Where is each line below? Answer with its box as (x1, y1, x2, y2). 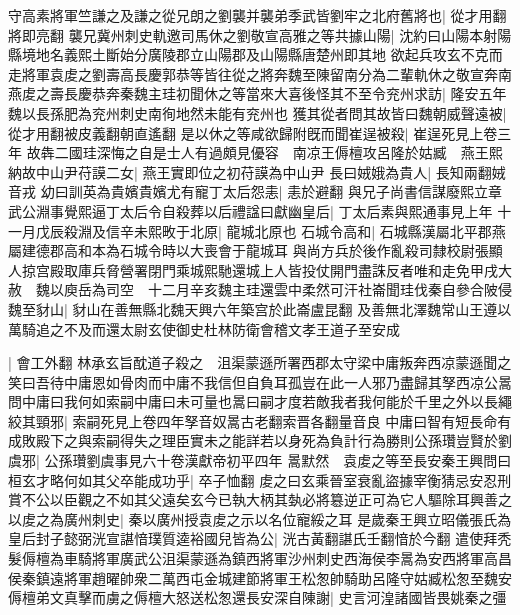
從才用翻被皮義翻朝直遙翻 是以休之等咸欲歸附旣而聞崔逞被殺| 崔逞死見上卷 (8, 122, 498, 143)
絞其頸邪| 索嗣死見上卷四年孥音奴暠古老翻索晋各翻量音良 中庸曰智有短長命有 (8, 410, 512, 431)
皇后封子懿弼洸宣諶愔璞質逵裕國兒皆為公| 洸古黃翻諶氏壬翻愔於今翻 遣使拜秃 (8, 528, 512, 549)
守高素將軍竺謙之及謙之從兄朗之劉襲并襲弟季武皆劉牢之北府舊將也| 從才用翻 (8, 5, 507, 25)
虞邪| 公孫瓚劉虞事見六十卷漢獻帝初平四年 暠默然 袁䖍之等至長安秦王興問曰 (8, 450, 512, 471)
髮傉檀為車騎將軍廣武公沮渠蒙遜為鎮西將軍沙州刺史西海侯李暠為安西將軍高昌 (8, 548, 512, 569)
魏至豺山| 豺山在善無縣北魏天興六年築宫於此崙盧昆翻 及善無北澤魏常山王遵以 (8, 298, 512, 319)
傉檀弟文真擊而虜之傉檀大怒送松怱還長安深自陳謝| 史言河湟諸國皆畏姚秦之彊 (8, 587, 507, 608)
